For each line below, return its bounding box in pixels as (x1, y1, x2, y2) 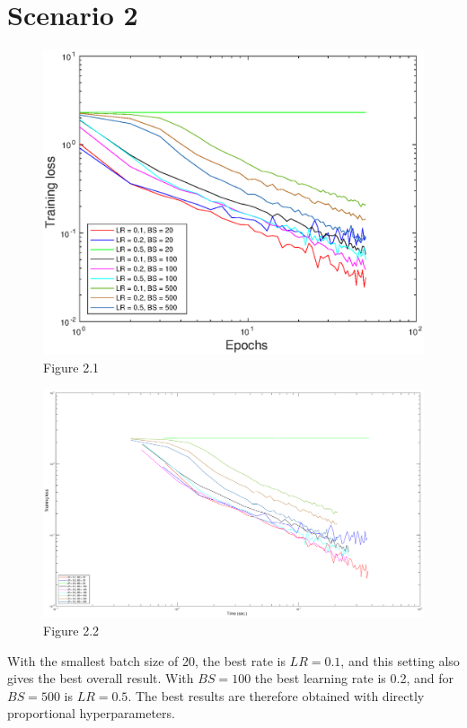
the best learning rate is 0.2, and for (254, 669, 454, 688)
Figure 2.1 (43, 358, 100, 377)
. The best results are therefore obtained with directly (128, 686, 425, 705)
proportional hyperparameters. (7, 704, 175, 723)
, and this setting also (340, 651, 460, 670)
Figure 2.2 (43, 620, 100, 639)
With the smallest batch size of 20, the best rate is (7, 651, 286, 670)
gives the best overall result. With (7, 669, 194, 688)
